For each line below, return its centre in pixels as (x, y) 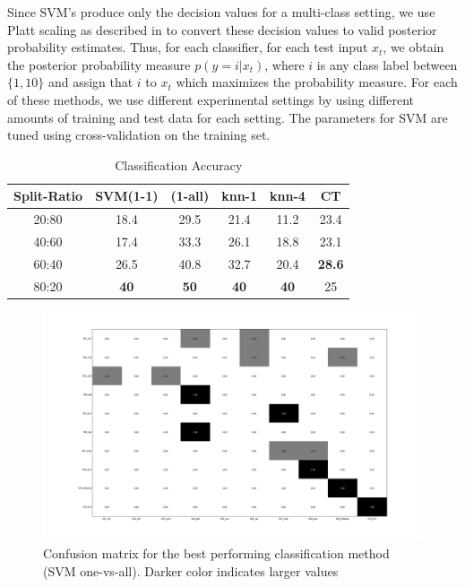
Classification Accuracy (179, 164)
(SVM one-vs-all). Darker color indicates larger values (191, 570)
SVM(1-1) (127, 196)
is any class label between (387, 64)
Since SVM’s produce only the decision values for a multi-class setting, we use (221, 12)
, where (284, 64)
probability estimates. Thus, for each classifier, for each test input (188, 47)
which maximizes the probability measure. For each (317, 82)
